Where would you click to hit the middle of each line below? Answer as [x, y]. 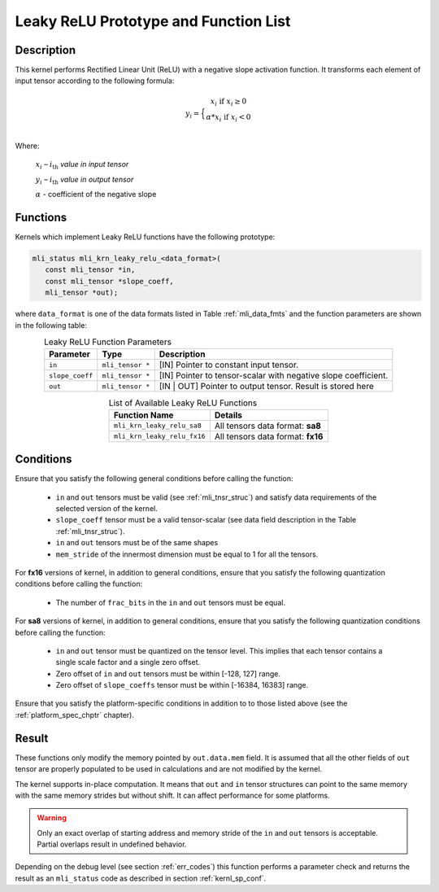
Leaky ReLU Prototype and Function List [153, 21]
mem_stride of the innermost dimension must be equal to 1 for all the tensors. [187, 554]
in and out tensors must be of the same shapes [137, 543]
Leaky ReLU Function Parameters [108, 342]
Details [228, 415]
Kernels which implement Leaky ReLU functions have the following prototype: [145, 237]
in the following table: [51, 325]
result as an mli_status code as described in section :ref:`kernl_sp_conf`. [141, 878]
